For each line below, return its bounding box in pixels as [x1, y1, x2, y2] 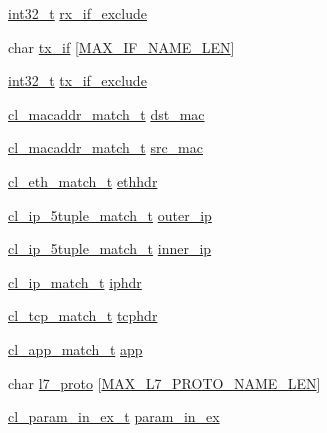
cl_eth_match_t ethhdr [8, 170, 158, 191]
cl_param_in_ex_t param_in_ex [8, 406, 220, 427]
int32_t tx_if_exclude [8, 70, 147, 91]
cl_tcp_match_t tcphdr [8, 305, 158, 326]
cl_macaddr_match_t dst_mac [8, 103, 205, 124]
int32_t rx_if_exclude [8, 3, 147, 23]
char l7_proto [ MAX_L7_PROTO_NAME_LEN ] [8, 372, 321, 393]
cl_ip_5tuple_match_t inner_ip [8, 238, 212, 259]
